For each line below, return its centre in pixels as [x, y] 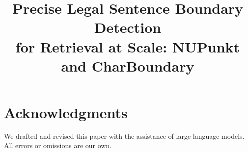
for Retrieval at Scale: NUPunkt [128, 46]
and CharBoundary [128, 65]
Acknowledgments [66, 112]
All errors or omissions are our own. [58, 145]
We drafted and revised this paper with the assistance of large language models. [124, 136]
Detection [128, 27]
